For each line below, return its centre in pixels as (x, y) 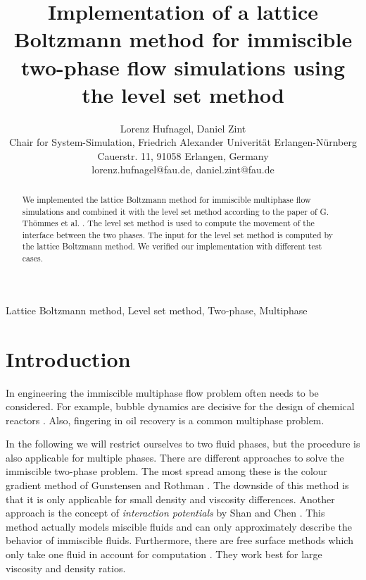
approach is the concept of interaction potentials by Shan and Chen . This (165, 513)
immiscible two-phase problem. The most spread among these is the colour (167, 471)
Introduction (68, 358)
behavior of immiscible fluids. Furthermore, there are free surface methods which (179, 540)
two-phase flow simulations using (183, 67)
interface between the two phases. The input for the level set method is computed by (178, 234)
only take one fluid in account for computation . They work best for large (164, 554)
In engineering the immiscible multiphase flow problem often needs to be (162, 392)
